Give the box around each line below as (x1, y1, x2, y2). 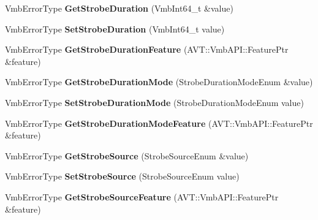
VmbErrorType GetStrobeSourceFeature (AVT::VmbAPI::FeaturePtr (5, 190, 279, 203)
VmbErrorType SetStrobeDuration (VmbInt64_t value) (5, 22, 225, 35)
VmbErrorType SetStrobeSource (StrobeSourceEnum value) (5, 170, 240, 183)
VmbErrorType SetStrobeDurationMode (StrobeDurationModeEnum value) (5, 96, 304, 108)
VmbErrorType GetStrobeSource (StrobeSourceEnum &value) (5, 149, 249, 162)
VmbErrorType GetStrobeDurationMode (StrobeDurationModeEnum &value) (5, 75, 313, 88)
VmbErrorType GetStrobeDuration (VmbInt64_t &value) (5, 2, 233, 14)
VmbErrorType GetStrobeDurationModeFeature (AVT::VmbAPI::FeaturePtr (5, 116, 313, 129)
